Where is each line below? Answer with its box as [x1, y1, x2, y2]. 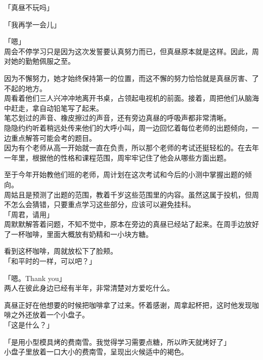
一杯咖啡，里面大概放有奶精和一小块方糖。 [11, 228, 153, 239]
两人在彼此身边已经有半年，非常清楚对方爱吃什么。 [4, 283, 174, 293]
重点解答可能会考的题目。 [11, 132, 96, 143]
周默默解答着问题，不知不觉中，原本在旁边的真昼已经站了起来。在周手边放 [4, 219, 252, 229]
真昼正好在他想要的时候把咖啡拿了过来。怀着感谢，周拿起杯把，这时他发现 [4, 299, 252, 310]
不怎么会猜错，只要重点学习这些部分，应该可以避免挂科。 [4, 199, 195, 210]
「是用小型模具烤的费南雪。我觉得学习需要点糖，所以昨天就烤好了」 [4, 336, 231, 347]
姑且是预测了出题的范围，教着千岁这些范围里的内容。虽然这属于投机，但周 [11, 189, 259, 199]
